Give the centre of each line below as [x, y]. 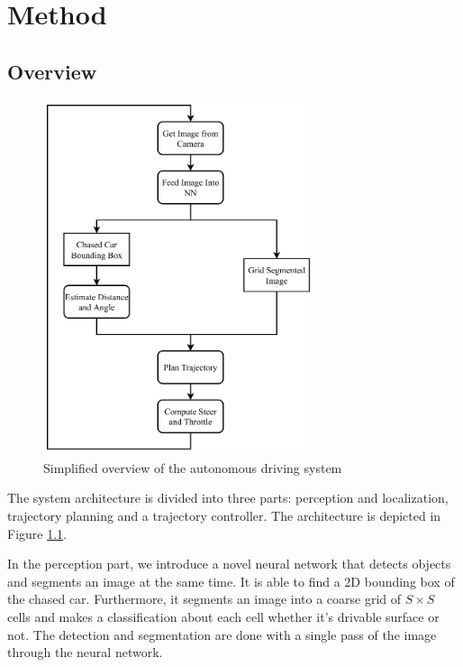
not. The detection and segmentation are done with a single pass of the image [222, 634]
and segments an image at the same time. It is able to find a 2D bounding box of [231, 581]
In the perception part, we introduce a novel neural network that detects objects [229, 564]
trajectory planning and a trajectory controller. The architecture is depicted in [224, 515]
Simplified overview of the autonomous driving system [193, 467]
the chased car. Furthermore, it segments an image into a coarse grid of [204, 599]
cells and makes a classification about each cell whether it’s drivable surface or [223, 616]
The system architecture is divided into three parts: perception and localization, [228, 498]
